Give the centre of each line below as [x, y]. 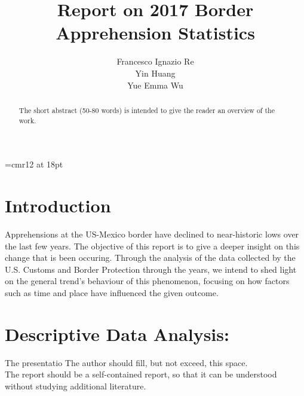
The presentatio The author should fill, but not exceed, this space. [126, 362]
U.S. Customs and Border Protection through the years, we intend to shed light [151, 269]
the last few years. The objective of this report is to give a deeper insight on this [152, 246]
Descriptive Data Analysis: [117, 333]
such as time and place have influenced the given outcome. [112, 292]
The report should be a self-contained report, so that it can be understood [141, 374]
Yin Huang [155, 73]
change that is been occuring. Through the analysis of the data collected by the [150, 258]
